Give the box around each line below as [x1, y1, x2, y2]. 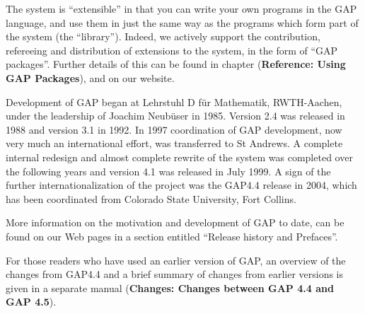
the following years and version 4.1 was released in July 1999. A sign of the [6, 163, 331, 178]
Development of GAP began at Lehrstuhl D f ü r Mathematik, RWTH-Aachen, [6, 94, 342, 109]
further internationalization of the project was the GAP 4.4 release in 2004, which [6, 178, 357, 192]
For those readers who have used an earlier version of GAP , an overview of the [6, 252, 346, 267]
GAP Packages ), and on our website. [6, 70, 175, 85]
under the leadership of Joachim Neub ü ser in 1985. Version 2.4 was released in [6, 108, 345, 123]
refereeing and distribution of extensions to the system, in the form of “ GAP [6, 42, 338, 57]
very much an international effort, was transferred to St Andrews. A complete [6, 136, 343, 151]
